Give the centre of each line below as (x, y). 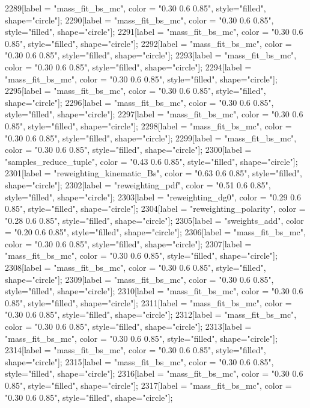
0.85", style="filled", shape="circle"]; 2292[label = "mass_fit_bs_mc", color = (148, 43)
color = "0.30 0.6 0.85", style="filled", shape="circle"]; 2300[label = (128, 150)
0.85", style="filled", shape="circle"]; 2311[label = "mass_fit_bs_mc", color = (148, 302)
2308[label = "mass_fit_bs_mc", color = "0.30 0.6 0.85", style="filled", (135, 267)
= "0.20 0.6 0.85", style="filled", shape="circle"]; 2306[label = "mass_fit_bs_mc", (155, 232)
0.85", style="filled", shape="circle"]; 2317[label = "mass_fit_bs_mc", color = (148, 385)
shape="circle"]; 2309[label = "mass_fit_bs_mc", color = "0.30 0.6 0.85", (139, 279)
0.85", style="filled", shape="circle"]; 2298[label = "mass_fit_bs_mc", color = (148, 125)
